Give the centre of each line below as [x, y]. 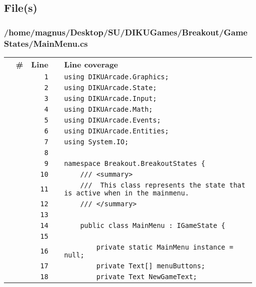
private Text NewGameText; [147, 276]
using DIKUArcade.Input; [111, 98]
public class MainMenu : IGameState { [153, 225]
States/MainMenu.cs [46, 43]
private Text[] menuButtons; [151, 266]
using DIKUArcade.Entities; [116, 131]
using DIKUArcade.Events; [112, 120]
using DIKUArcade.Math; [109, 109]
